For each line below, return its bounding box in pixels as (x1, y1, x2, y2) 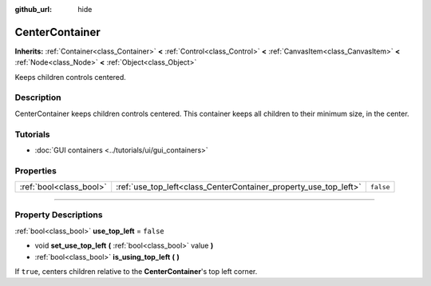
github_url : (14, 5, 52, 14)
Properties (14, 165, 57, 176)
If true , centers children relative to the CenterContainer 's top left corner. (14, 267, 258, 276)
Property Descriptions (14, 209, 103, 220)
